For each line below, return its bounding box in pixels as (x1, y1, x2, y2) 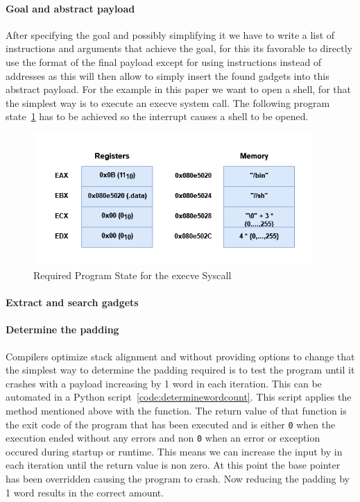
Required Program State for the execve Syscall (33, 267, 232, 282)
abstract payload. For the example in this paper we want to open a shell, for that (6, 82, 351, 97)
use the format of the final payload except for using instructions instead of (6, 54, 322, 69)
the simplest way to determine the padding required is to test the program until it (6, 362, 355, 377)
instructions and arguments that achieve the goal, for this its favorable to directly (6, 41, 352, 56)
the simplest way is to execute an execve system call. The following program (6, 95, 330, 110)
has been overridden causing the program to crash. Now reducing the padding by (6, 471, 350, 486)
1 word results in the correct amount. (6, 485, 164, 499)
